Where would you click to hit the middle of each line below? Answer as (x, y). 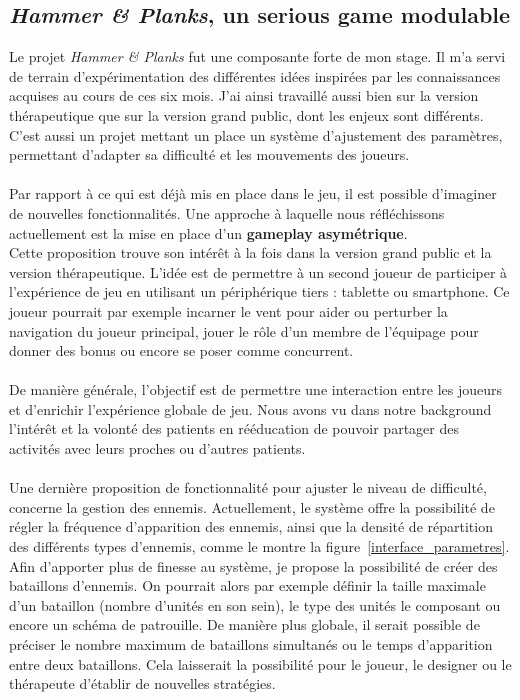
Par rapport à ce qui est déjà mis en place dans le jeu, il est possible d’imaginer (253, 193)
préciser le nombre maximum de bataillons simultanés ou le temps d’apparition (251, 644)
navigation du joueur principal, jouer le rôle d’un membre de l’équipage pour (244, 330)
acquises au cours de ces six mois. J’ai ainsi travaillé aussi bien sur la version (244, 95)
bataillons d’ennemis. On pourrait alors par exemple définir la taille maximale (247, 585)
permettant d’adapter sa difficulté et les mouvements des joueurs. (209, 154)
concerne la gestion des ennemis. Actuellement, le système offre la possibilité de (252, 506)
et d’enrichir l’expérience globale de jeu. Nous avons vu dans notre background (250, 408)
